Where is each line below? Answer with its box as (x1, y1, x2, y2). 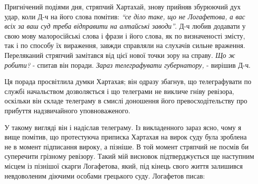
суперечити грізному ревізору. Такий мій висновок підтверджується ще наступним (4, 151, 255, 161)
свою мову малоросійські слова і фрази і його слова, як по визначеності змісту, (4, 30, 245, 41)
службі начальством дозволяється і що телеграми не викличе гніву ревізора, (4, 86, 234, 96)
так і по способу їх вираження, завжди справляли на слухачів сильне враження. (4, 40, 246, 50)
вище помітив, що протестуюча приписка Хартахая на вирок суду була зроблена (4, 132, 247, 142)
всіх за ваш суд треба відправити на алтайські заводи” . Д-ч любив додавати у (4, 21, 246, 31)
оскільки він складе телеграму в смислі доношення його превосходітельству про (4, 95, 248, 106)
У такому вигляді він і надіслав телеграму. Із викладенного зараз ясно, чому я (4, 122, 242, 132)
